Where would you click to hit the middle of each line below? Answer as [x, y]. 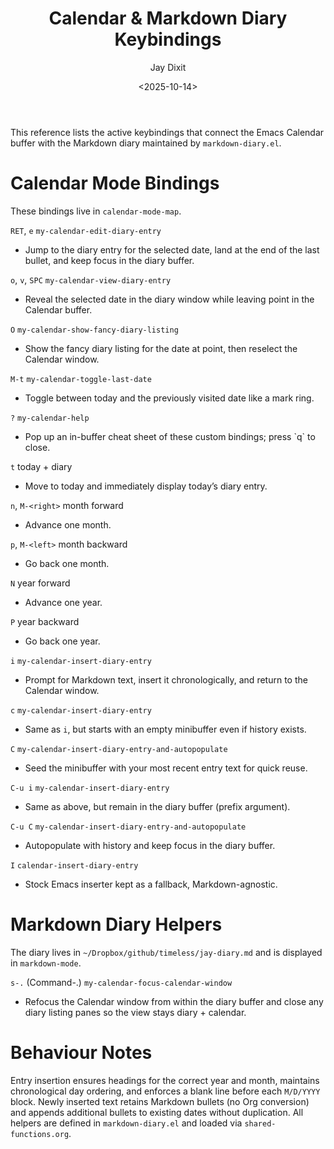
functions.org [40, 1134]
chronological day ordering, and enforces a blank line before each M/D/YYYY [165, 1091]
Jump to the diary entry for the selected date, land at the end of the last [172, 249]
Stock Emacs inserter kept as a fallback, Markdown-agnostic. [151, 884]
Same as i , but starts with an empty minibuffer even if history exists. [165, 729]
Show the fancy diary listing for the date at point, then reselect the [161, 348]
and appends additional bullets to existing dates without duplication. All [157, 1112]
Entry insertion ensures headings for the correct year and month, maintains [165, 1080]
